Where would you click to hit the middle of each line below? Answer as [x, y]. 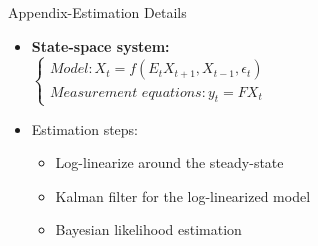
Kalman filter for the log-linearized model [183, 195]
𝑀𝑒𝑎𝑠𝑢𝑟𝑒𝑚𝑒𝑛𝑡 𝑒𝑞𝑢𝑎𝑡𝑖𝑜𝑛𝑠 [126, 92]
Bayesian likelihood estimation [148, 229]
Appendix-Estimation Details [97, 12]
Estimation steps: [85, 128]
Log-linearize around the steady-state [169, 162]
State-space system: [100, 45]
